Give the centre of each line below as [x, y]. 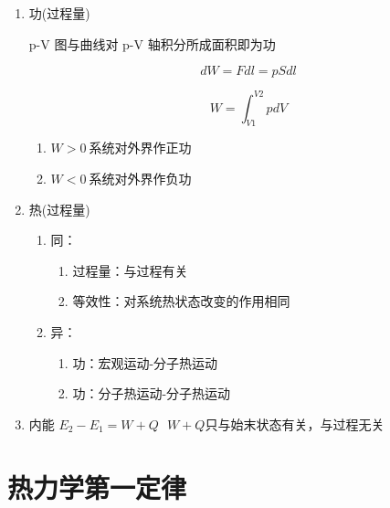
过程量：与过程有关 [130, 270]
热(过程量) [59, 209]
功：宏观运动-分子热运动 [145, 362]
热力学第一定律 [97, 487]
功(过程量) [59, 13]
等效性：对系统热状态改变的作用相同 [181, 301]
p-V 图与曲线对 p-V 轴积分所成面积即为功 [152, 43]
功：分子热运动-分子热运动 [152, 393]
